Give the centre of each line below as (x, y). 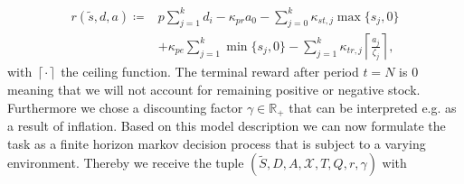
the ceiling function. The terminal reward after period (210, 72)
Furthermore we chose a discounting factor (125, 107)
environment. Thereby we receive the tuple (126, 163)
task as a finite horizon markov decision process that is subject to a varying (217, 143)
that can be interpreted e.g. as (373, 107)
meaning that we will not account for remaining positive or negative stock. (214, 89)
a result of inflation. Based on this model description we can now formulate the (227, 125)
